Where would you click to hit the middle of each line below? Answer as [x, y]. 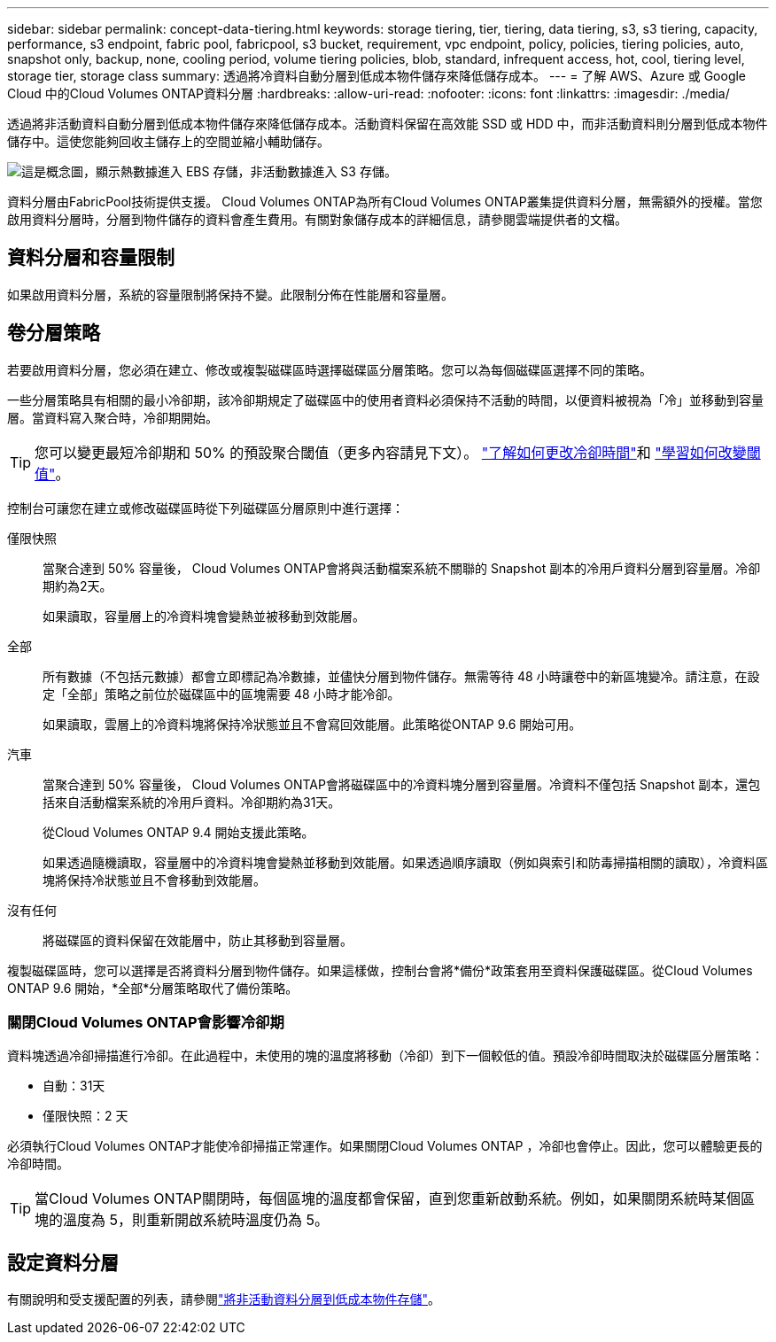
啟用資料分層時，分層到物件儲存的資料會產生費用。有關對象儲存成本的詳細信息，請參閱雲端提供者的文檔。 [317, 219]
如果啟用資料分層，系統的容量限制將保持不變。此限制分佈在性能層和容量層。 [230, 294]
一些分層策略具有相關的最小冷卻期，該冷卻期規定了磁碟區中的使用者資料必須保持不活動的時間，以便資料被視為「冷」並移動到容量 [385, 399]
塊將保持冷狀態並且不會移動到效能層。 [154, 880]
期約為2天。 [78, 586]
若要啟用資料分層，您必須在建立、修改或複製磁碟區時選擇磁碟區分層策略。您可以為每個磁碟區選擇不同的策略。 [330, 369]
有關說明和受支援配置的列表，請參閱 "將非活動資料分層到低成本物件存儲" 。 [224, 1299]
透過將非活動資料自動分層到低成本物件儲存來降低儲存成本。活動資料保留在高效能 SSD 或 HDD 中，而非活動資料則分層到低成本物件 [388, 124]
